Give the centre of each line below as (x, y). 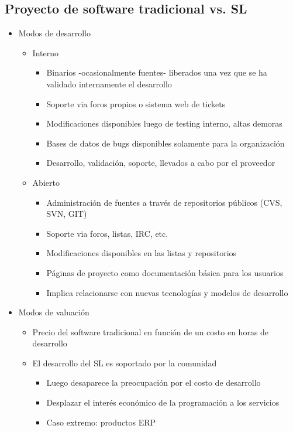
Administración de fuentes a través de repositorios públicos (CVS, (164, 202)
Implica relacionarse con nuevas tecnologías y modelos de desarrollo (167, 292)
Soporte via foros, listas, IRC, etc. (107, 233)
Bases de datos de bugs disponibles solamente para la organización (166, 143)
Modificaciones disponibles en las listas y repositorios (142, 253)
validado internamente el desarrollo (109, 84)
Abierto (46, 182)
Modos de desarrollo (54, 33)
